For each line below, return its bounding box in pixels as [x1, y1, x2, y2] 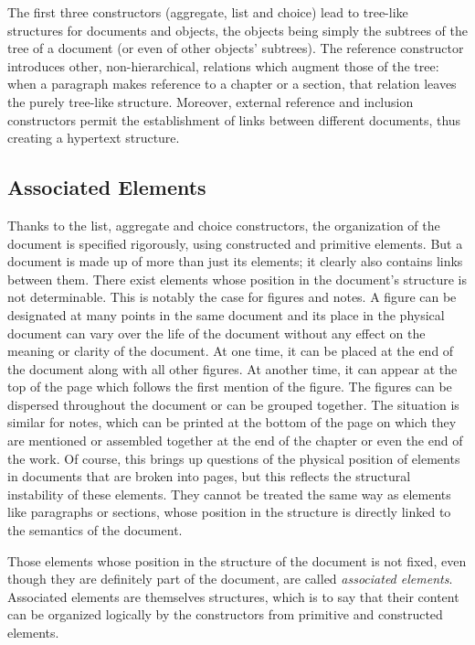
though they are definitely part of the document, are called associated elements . [7, 569, 453, 588]
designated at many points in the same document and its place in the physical [7, 305, 445, 324]
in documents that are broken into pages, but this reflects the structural [7, 467, 411, 486]
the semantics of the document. [7, 521, 183, 540]
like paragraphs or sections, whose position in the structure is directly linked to [7, 502, 451, 521]
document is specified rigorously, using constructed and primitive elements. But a [7, 233, 463, 253]
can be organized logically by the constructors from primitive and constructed [7, 605, 443, 624]
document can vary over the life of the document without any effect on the [7, 323, 426, 342]
